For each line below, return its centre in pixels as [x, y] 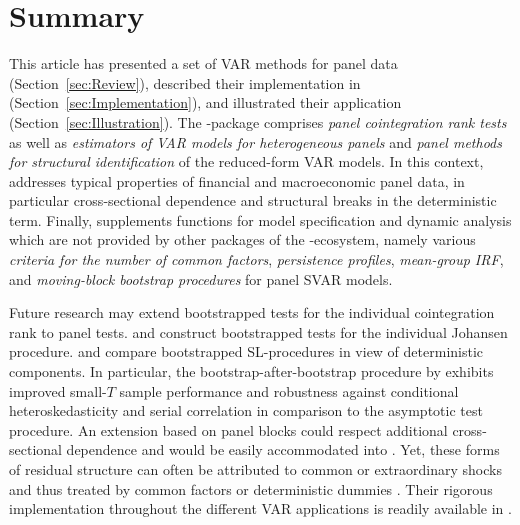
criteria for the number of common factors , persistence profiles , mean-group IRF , [256, 259]
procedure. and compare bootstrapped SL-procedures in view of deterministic [246, 351]
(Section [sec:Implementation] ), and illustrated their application [205, 102]
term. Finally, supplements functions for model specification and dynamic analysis [260, 219]
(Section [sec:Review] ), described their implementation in [185, 82]
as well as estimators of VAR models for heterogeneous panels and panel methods [255, 141]
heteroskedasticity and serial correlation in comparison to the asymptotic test [246, 410]
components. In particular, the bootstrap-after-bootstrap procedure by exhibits [251, 371]
